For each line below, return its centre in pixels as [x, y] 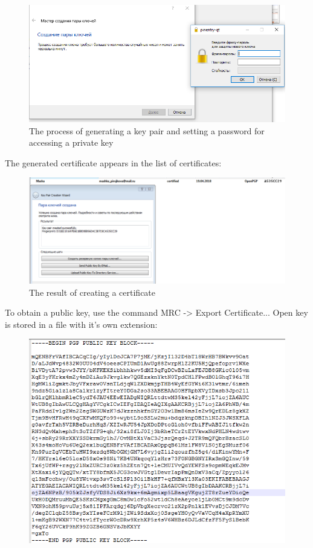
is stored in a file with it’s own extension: [81, 324]
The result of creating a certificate [92, 292]
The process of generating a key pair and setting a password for [147, 130]
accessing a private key [71, 142]
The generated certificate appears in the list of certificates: [113, 162]
